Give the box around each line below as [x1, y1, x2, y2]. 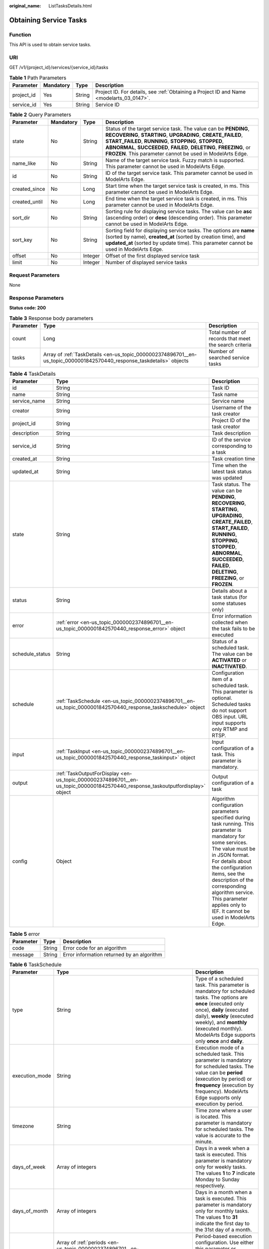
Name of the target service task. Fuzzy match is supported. [105, 157, 245, 164]
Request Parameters [9, 271, 60, 278]
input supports [212, 719, 246, 726]
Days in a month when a [195, 1189, 252, 1196]
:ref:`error [56, 619, 79, 626]
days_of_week [12, 1164, 46, 1171]
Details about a [212, 588, 247, 595]
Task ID [212, 385, 230, 392]
